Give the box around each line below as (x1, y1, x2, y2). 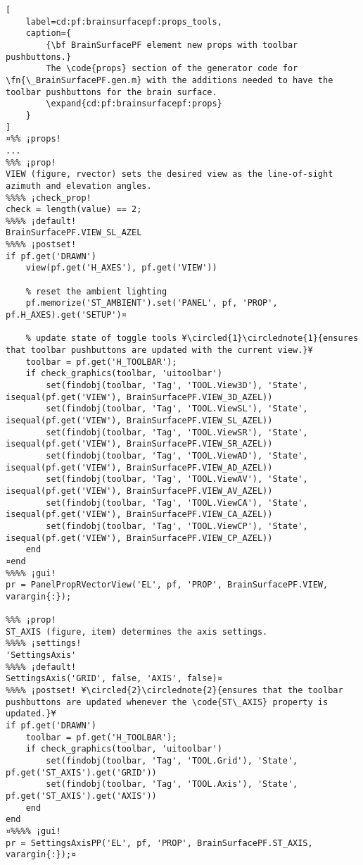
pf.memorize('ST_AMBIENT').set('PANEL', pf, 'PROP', (25, 298, 278, 309)
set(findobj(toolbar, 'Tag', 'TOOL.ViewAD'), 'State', (46, 450, 308, 461)
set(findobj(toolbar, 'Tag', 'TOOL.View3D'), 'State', (46, 380, 308, 390)
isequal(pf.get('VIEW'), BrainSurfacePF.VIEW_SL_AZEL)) (6, 415, 273, 425)
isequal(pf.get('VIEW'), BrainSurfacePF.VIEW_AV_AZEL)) (6, 485, 273, 496)
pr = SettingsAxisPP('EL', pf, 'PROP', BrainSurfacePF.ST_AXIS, (6, 838, 313, 848)
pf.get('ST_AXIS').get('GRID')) (6, 767, 157, 778)
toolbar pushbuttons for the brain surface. (6, 87, 217, 97)
